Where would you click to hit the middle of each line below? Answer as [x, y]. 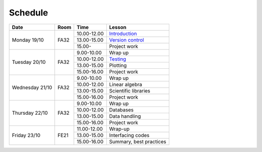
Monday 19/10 [28, 40]
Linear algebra [126, 84]
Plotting [118, 65]
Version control [127, 40]
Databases [122, 110]
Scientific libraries [130, 91]
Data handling [125, 116]
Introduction [123, 33]
